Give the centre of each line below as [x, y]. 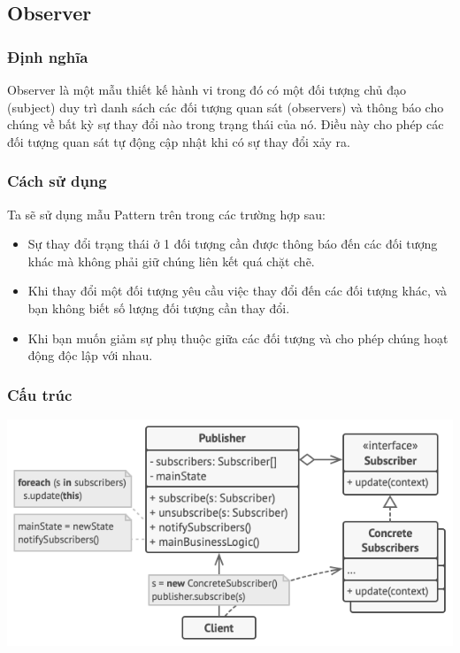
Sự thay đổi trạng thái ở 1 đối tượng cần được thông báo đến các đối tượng [233, 244]
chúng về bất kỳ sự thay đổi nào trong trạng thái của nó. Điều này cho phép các [226, 124]
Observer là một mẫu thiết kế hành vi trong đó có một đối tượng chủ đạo [207, 89]
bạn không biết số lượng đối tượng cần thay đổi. [159, 307]
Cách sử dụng [57, 181]
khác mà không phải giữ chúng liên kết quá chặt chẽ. [171, 261]
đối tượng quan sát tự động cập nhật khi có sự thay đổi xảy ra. [179, 141]
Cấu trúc [40, 394]
